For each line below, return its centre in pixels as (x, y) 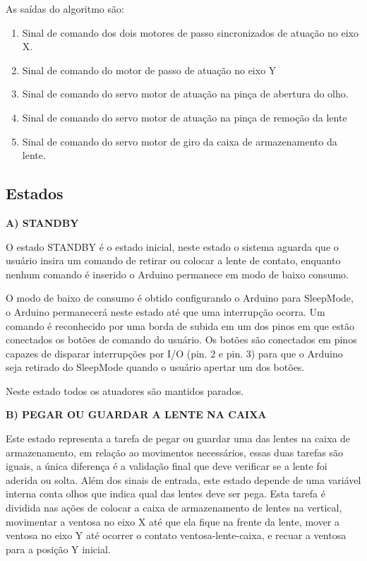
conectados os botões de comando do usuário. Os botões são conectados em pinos (181, 339)
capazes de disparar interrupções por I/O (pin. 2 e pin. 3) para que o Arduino (174, 353)
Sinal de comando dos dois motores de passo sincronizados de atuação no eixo (190, 32)
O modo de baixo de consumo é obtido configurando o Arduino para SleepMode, (180, 298)
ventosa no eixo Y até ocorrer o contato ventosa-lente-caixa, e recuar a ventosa (176, 535)
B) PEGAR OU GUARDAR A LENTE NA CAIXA (136, 414)
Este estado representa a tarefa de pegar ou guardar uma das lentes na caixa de (178, 438)
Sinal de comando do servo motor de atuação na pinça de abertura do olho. (185, 94)
